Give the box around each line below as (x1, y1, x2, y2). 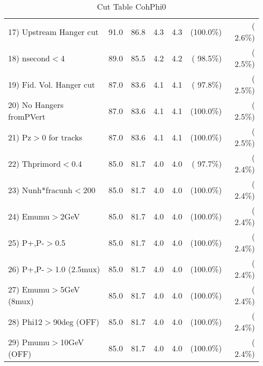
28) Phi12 (8, 315, 42, 327)
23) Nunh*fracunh (8, 184, 73, 196)
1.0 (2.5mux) (55, 263, 100, 275)
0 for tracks (41, 131, 82, 143)
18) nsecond (8, 52, 50, 64)
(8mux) (8, 295, 34, 307)
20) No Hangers (8, 99, 64, 111)
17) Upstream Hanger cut (8, 25, 99, 38)
